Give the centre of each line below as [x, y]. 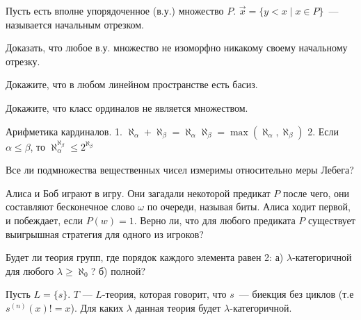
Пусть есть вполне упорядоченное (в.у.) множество [115, 10]
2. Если [323, 131]
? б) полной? [118, 270]
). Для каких [97, 307]
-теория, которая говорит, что [164, 294]
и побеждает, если [44, 220]
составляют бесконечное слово [70, 207]
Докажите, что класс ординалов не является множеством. [127, 107]
